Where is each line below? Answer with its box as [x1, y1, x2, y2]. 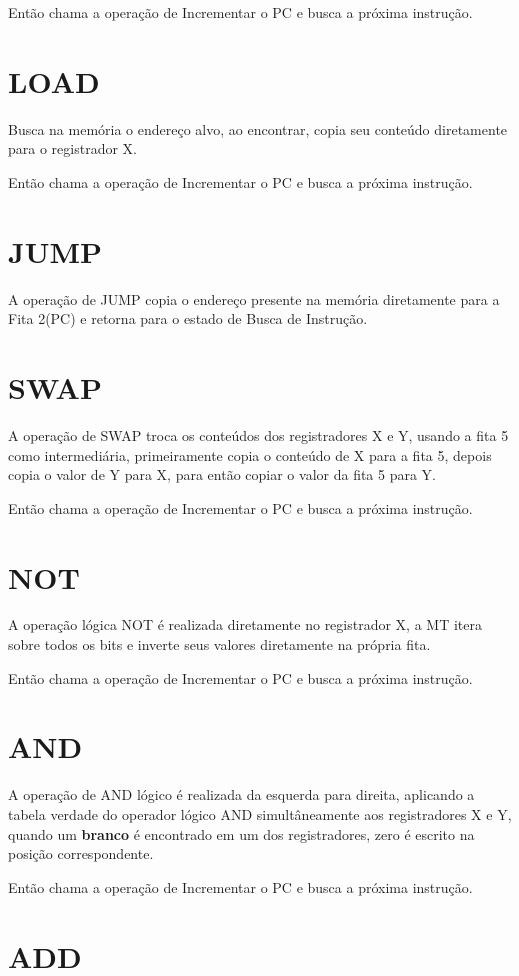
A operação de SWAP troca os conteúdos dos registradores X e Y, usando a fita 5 [8, 424, 509, 445]
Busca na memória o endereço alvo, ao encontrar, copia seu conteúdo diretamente [8, 118, 508, 139]
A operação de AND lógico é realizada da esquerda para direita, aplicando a [8, 784, 475, 805]
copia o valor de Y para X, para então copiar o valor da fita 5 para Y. [8, 464, 437, 485]
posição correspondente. [8, 843, 154, 864]
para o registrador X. [8, 138, 137, 159]
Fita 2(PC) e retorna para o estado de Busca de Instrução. [8, 308, 368, 329]
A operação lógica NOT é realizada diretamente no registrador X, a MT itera [8, 614, 482, 635]
